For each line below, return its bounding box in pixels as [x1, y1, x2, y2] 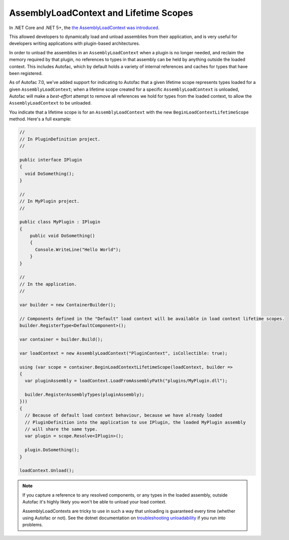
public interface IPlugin [19, 157, 82, 162]
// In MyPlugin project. [19, 198, 80, 204]
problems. [22, 522, 43, 528]
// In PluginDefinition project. [19, 136, 101, 142]
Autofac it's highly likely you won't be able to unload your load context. [22, 499, 167, 505]
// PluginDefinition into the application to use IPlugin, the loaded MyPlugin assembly [25, 420, 246, 425]
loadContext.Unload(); [19, 468, 74, 473]
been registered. [9, 70, 43, 76]
